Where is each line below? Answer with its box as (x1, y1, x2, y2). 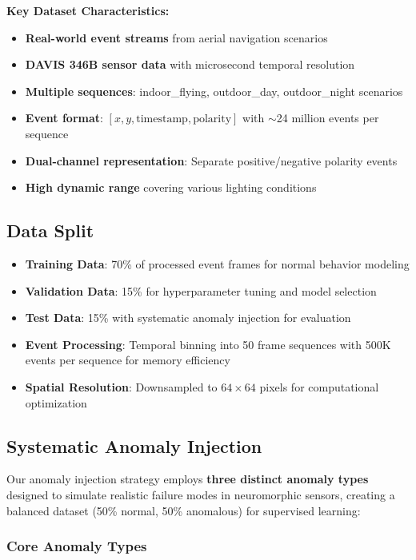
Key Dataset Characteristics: (6, 2, 170, 18)
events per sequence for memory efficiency (25, 351, 230, 368)
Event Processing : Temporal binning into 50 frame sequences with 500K (25, 336, 391, 352)
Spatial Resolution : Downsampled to (25, 378, 218, 395)
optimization (25, 394, 87, 411)
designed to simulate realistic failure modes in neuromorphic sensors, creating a (6, 486, 395, 502)
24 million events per (276, 109, 379, 126)
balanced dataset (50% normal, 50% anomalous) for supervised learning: (6, 502, 361, 518)
